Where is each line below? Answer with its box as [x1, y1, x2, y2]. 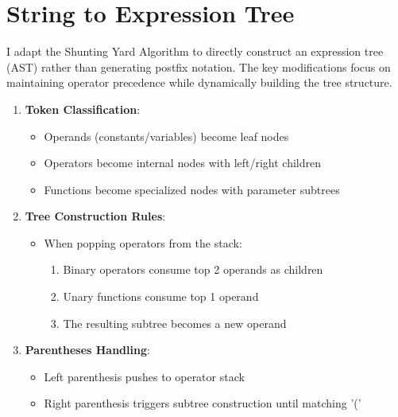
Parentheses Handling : [25, 341, 150, 358]
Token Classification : [25, 100, 141, 117]
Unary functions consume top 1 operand [63, 288, 259, 305]
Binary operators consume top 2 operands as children [63, 261, 323, 278]
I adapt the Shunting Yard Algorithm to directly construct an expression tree [6, 43, 384, 60]
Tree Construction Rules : [25, 208, 166, 224]
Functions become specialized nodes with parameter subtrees [44, 181, 340, 197]
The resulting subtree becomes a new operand [63, 314, 287, 331]
